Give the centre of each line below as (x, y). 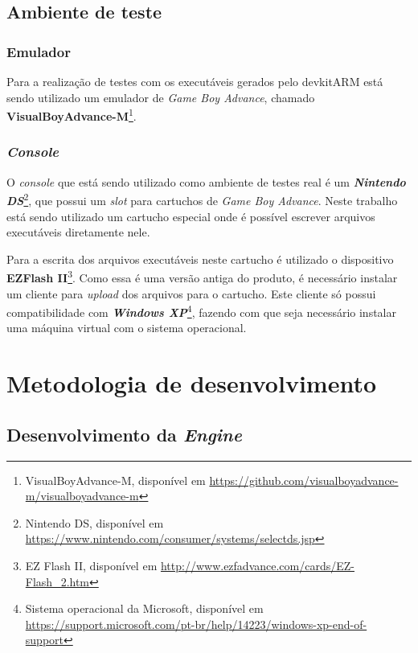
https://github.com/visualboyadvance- (304, 480)
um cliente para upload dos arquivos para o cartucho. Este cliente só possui (191, 293)
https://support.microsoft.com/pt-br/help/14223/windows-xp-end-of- (196, 624)
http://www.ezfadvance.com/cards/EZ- (257, 565)
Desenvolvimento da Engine (124, 434)
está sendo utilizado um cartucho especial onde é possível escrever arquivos (191, 216)
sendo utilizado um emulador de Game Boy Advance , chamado (161, 97)
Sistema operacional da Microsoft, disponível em (144, 608)
